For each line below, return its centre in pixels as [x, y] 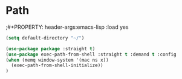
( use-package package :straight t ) [50, 48]
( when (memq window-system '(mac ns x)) [57, 60]
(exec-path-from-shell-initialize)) [57, 66]
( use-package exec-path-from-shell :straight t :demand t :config [91, 54]
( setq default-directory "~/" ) [45, 38]
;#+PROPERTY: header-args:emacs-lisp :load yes [67, 27]
